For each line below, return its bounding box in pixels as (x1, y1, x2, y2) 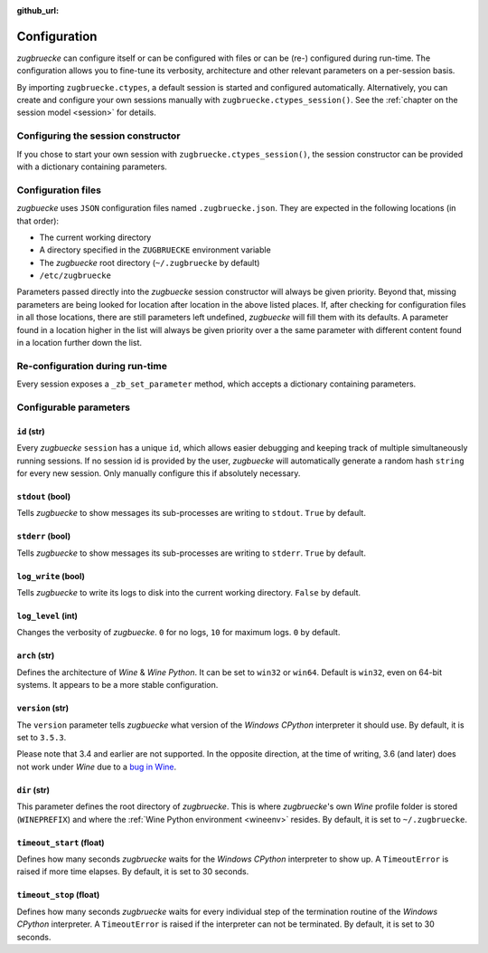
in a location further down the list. (16, 338, 143, 348)
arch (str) (16, 650, 55, 661)
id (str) (16, 425, 45, 436)
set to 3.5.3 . (16, 732, 67, 743)
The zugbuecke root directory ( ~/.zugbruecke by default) (39, 257, 260, 268)
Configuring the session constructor (16, 129, 181, 142)
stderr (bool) (16, 530, 71, 542)
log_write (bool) (16, 570, 86, 581)
